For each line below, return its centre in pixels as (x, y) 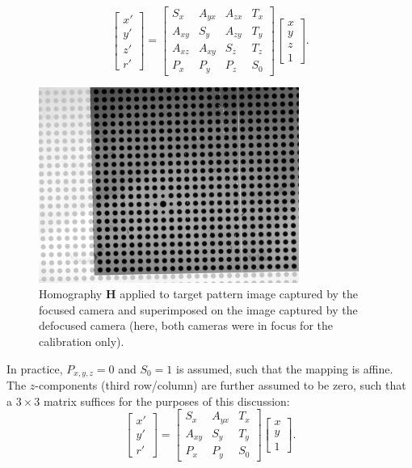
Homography (71, 294)
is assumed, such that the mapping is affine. (285, 368)
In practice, (35, 368)
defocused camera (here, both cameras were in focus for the (186, 325)
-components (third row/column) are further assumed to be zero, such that (221, 385)
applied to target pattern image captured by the (239, 294)
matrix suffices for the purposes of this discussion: (166, 401)
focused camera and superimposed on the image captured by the (198, 309)
